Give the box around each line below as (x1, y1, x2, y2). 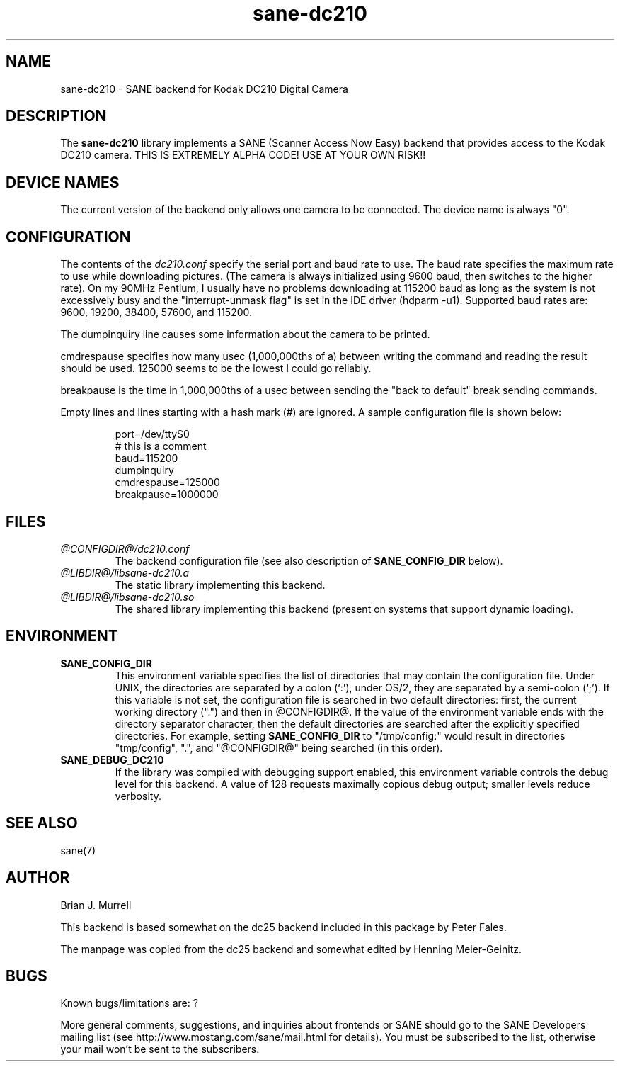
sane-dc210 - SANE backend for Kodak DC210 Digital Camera (60, 82, 348, 95)
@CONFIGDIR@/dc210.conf (60, 542, 190, 555)
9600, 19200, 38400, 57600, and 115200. (60, 306, 253, 319)
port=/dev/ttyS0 (115, 428, 190, 441)
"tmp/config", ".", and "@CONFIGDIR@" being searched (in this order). (115, 741, 443, 754)
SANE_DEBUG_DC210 (60, 753, 164, 766)
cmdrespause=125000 (115, 476, 220, 489)
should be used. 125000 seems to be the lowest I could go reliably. (60, 362, 372, 375)
